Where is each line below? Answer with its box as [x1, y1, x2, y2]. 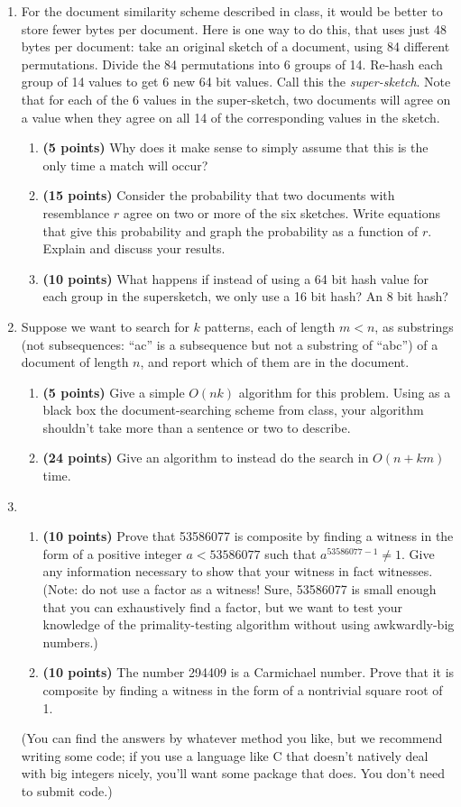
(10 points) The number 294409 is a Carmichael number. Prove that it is [42, 663, 455, 682]
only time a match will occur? [42, 155, 208, 174]
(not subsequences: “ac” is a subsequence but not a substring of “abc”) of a [21, 335, 438, 353]
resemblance [42, 203, 110, 222]
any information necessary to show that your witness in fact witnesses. [42, 562, 433, 581]
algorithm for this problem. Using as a [238, 382, 451, 401]
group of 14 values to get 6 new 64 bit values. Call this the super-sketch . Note [21, 72, 451, 91]
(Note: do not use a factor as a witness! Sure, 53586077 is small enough [42, 580, 437, 599]
